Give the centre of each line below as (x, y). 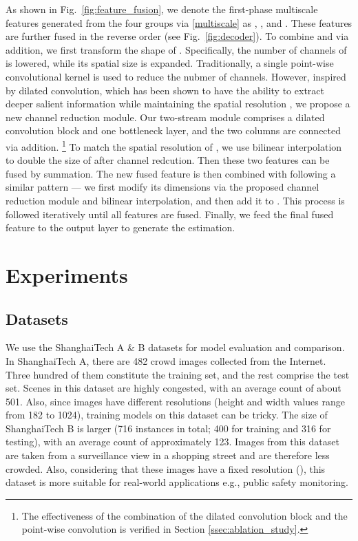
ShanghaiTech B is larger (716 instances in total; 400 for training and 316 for (168, 428)
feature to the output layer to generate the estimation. (120, 227)
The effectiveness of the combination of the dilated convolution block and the (185, 515)
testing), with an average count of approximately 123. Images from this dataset (172, 442)
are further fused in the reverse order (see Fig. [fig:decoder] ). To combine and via (177, 36)
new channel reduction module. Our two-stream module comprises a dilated (165, 117)
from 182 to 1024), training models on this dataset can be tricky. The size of (167, 415)
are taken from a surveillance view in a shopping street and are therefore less (168, 455)
